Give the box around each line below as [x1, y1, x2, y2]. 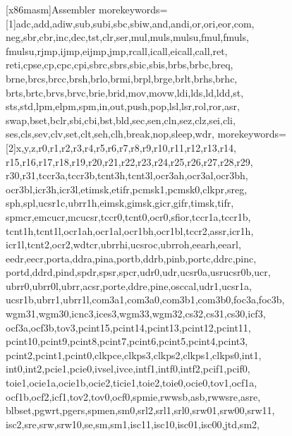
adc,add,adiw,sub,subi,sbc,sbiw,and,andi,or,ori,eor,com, [16, 16, 255, 30]
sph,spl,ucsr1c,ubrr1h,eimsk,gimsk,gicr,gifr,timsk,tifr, [6, 195, 234, 210]
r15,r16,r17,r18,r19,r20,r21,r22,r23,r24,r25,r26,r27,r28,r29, [6, 154, 253, 169]
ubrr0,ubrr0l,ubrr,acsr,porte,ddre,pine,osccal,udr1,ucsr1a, [6, 278, 252, 293]
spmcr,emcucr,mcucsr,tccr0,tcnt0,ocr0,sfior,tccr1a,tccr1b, [6, 209, 251, 224]
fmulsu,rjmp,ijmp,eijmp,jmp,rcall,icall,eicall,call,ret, [6, 43, 228, 58]
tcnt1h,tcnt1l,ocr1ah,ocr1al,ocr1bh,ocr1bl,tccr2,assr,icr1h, [6, 223, 254, 238]
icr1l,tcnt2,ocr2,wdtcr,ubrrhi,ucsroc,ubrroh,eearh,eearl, [6, 237, 241, 252]
